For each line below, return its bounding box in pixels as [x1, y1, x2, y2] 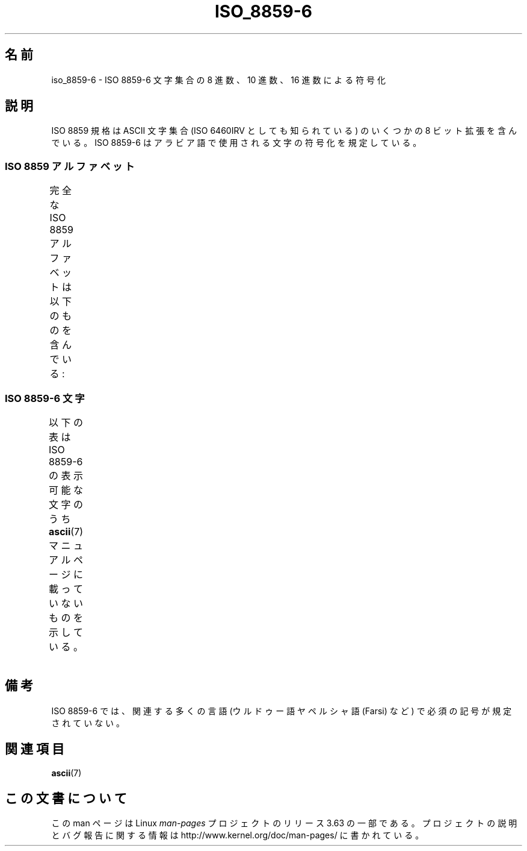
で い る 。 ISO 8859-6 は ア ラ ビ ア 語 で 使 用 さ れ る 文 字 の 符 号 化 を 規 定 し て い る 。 [51, 137, 422, 148]
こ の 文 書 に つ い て [5, 791, 127, 806]
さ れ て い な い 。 [51, 717, 125, 728]
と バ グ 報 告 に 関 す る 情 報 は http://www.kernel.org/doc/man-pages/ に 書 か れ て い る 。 [51, 830, 424, 841]
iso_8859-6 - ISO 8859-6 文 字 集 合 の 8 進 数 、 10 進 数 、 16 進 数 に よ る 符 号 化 [51, 74, 386, 85]
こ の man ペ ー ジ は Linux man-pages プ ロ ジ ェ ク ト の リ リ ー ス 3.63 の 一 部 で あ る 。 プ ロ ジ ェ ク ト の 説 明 [51, 818, 517, 829]
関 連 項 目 [5, 741, 64, 757]
